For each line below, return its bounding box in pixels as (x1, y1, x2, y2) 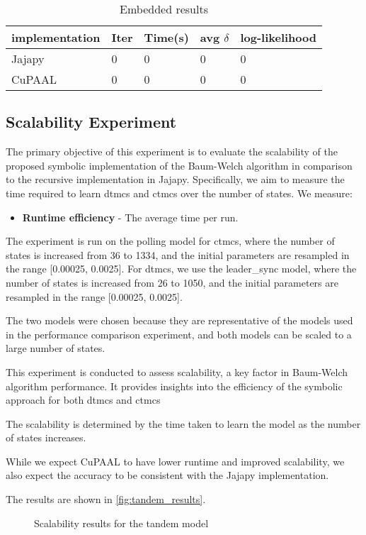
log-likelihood (240, 29, 316, 45)
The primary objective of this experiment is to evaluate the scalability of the (6, 144, 338, 159)
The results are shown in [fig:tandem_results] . (6, 492, 206, 507)
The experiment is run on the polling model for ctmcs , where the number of (6, 233, 335, 248)
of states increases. (6, 430, 86, 445)
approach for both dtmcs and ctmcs (6, 392, 161, 407)
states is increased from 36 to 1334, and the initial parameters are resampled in (6, 247, 350, 262)
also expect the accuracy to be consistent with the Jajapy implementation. (6, 468, 329, 482)
